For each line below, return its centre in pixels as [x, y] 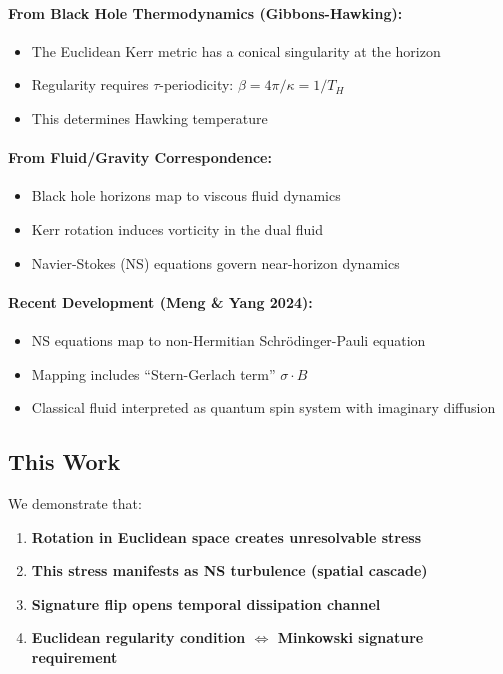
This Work [64, 461]
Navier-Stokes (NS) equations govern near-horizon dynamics [215, 262]
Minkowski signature [350, 637]
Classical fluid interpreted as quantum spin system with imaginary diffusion [263, 407]
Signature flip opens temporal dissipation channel [206, 603]
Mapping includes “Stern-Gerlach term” [153, 373]
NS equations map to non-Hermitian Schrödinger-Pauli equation [228, 339]
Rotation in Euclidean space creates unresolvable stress [226, 536]
